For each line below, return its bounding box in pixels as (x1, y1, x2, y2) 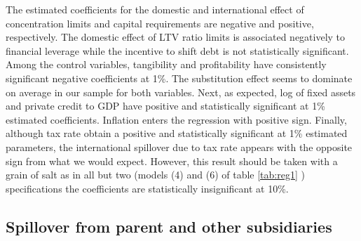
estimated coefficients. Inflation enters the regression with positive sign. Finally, (6, 112, 347, 126)
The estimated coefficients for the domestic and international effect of (6, 2, 304, 16)
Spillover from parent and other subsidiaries (6, 215, 332, 237)
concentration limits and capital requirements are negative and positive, (6, 15, 314, 30)
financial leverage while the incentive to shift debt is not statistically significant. (6, 43, 349, 58)
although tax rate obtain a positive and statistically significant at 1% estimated (6, 126, 348, 141)
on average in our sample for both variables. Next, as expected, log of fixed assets (6, 84, 356, 99)
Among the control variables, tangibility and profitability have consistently (6, 57, 327, 72)
